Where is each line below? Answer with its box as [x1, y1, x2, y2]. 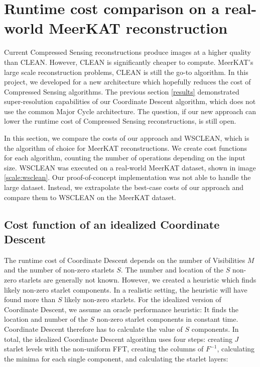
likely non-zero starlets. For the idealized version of [64, 294, 221, 305]
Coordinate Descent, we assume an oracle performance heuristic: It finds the [4, 304, 239, 314]
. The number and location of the [120, 264, 224, 275]
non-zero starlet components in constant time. [96, 314, 238, 324]
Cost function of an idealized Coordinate [4, 216, 220, 232]
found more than [4, 294, 56, 305]
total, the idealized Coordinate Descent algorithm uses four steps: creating [4, 333, 232, 344]
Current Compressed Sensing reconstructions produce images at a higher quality [4, 47, 251, 57]
